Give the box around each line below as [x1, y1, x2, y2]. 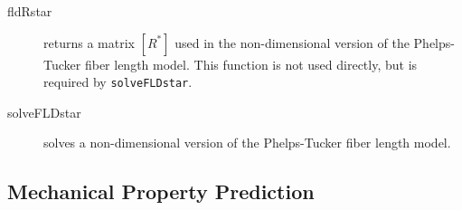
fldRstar [7, 2, 52, 20]
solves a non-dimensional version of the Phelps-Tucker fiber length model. [43, 133, 451, 152]
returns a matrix [43, 33, 135, 52]
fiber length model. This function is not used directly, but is [84, 54, 418, 73]
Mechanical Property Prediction [7, 177, 315, 205]
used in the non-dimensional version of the [174, 33, 410, 52]
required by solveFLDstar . [43, 72, 193, 91]
